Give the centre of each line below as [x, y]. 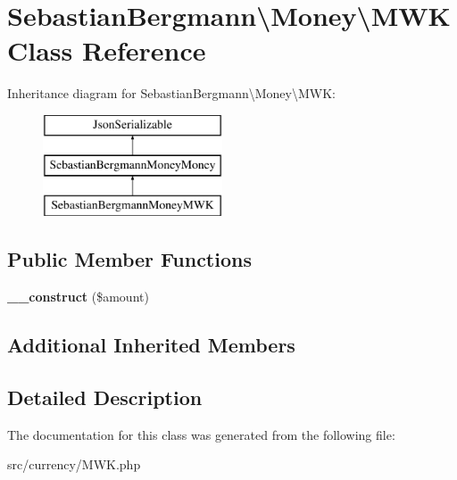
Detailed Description [105, 397]
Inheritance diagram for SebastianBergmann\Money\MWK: [171, 93]
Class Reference [107, 50]
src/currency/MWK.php [74, 464]
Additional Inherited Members [151, 345]
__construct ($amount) [78, 297]
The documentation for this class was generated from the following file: [201, 434]
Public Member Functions [129, 259]
